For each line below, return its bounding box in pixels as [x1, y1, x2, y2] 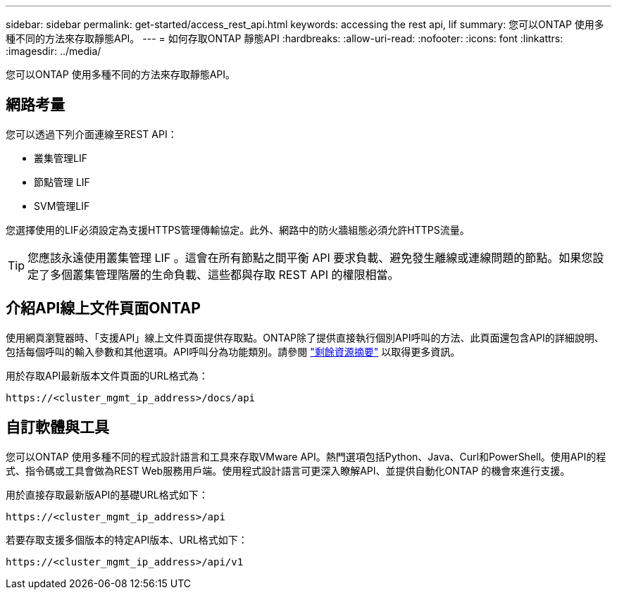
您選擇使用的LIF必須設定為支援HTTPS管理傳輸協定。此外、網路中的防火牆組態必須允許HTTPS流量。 [6, 223, 470, 236]
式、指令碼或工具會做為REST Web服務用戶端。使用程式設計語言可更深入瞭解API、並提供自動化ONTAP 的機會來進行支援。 [6, 464, 571, 477]
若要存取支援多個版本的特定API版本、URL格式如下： [6, 533, 248, 546]
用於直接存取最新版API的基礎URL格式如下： [6, 488, 208, 501]
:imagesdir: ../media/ [6, 45, 101, 57]
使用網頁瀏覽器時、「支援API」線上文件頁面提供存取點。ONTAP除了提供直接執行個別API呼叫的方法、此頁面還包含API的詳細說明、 [6, 331, 604, 344]
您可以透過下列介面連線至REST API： [6, 127, 177, 140]
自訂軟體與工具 [6, 418, 109, 437]
